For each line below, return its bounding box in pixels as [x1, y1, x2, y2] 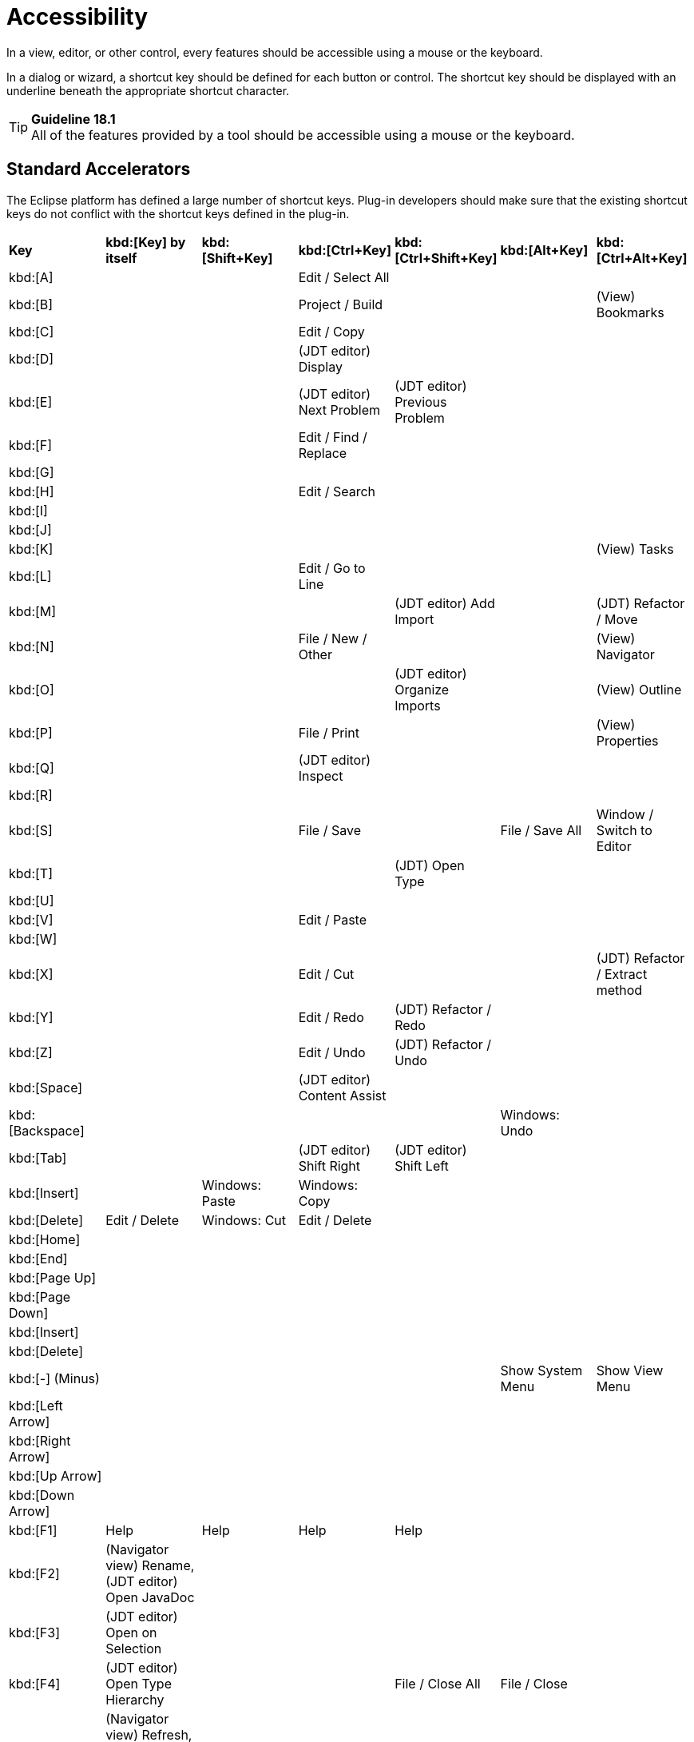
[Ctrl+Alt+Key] [596, 249, 688, 266]
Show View [596, 1362, 664, 1378]
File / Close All [395, 1675, 481, 1692]
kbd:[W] [9, 930, 58, 947]
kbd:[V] [9, 911, 54, 928]
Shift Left [395, 1157, 449, 1174]
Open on [105, 1624, 157, 1641]
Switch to [596, 821, 652, 838]
